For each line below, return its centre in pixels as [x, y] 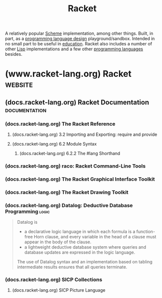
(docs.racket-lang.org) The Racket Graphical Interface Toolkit [80, 179]
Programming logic [27, 212]
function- [146, 232]
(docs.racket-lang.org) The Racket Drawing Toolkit [67, 192]
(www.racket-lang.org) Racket [68, 74]
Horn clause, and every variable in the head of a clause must [95, 237]
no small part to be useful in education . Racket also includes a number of [79, 44]
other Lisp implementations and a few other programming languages [74, 49]
